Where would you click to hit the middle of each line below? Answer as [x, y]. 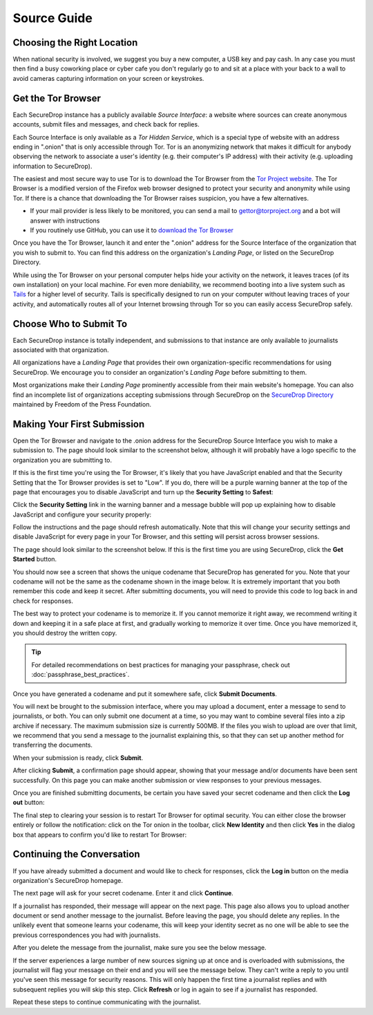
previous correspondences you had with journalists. [87, 935]
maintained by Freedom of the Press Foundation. [82, 404]
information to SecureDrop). [52, 166]
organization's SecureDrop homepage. [68, 880]
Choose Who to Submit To [70, 324]
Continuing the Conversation [77, 854]
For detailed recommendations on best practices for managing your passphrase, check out [161, 664]
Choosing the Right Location [75, 43]
